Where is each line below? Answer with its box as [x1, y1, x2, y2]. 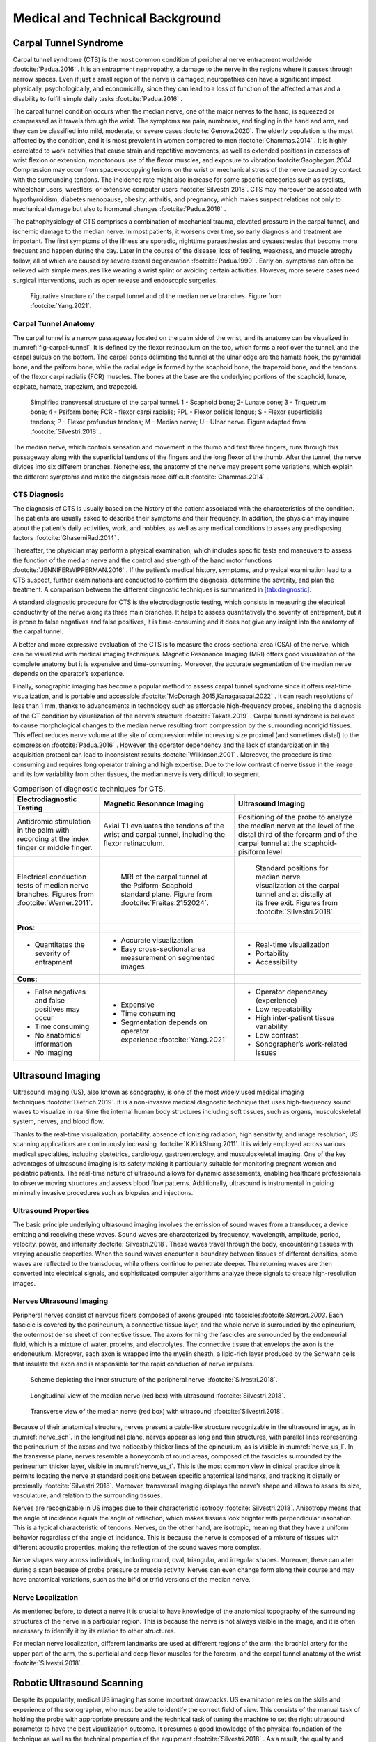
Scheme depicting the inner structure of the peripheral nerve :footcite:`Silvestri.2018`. [30, 1375, 278, 1384]
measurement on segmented [120, 953, 215, 962]
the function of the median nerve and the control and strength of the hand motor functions [13, 556, 272, 564]
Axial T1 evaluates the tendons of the [103, 821, 224, 831]
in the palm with [17, 825, 70, 835]
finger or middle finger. [17, 842, 93, 852]
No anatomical [34, 1030, 83, 1040]
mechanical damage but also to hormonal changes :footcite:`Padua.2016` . [13, 204, 226, 213]
